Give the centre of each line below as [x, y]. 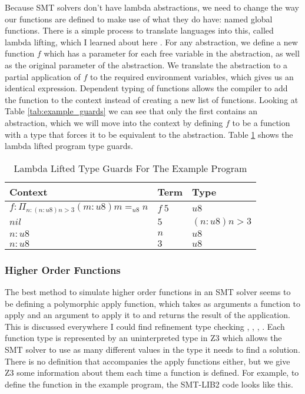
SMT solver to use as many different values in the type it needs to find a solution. [152, 350]
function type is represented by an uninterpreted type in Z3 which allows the [143, 338]
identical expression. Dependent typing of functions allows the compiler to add [146, 88]
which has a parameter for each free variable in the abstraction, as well [172, 53]
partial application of [43, 76]
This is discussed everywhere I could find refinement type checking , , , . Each [145, 326]
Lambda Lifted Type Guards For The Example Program [130, 168]
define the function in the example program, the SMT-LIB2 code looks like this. [149, 384]
